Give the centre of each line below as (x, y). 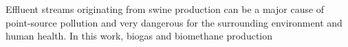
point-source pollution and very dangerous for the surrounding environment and (174, 22)
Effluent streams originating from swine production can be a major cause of (165, 9)
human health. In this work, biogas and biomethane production (139, 36)
